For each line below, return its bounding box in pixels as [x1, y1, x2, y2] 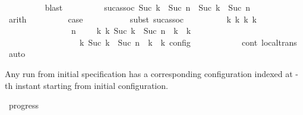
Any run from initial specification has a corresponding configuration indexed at [5, 67, 293, 79]
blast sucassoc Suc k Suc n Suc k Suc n [45, 1, 250, 13]
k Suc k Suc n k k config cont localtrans [79, 36, 297, 48]
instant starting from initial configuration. [15, 79, 168, 91]
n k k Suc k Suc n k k [71, 24, 191, 37]
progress [8, 99, 39, 111]
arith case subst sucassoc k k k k [8, 12, 257, 25]
